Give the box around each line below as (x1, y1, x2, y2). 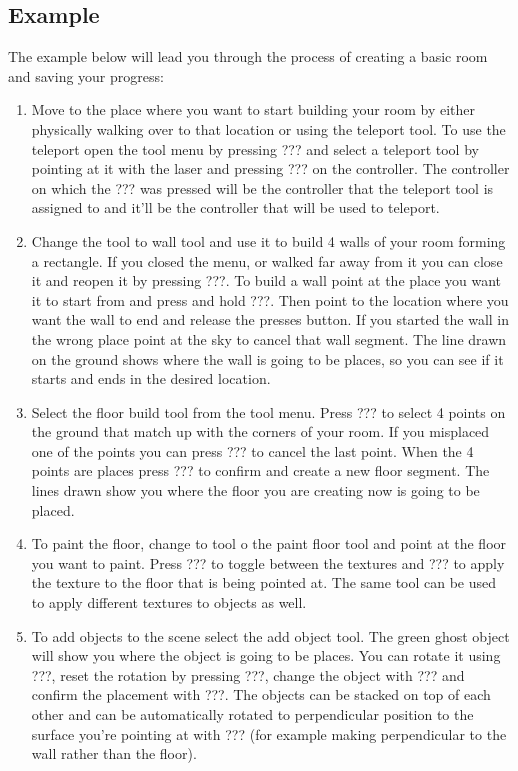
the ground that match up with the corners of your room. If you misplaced (31, 421, 490, 442)
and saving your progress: (8, 65, 164, 86)
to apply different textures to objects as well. (31, 592, 307, 613)
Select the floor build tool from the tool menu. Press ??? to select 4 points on (31, 401, 506, 422)
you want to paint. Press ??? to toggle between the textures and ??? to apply (31, 552, 505, 573)
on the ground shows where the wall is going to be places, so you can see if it (31, 348, 504, 369)
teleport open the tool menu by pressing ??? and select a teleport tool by (31, 138, 479, 159)
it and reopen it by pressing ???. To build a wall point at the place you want (31, 270, 502, 291)
